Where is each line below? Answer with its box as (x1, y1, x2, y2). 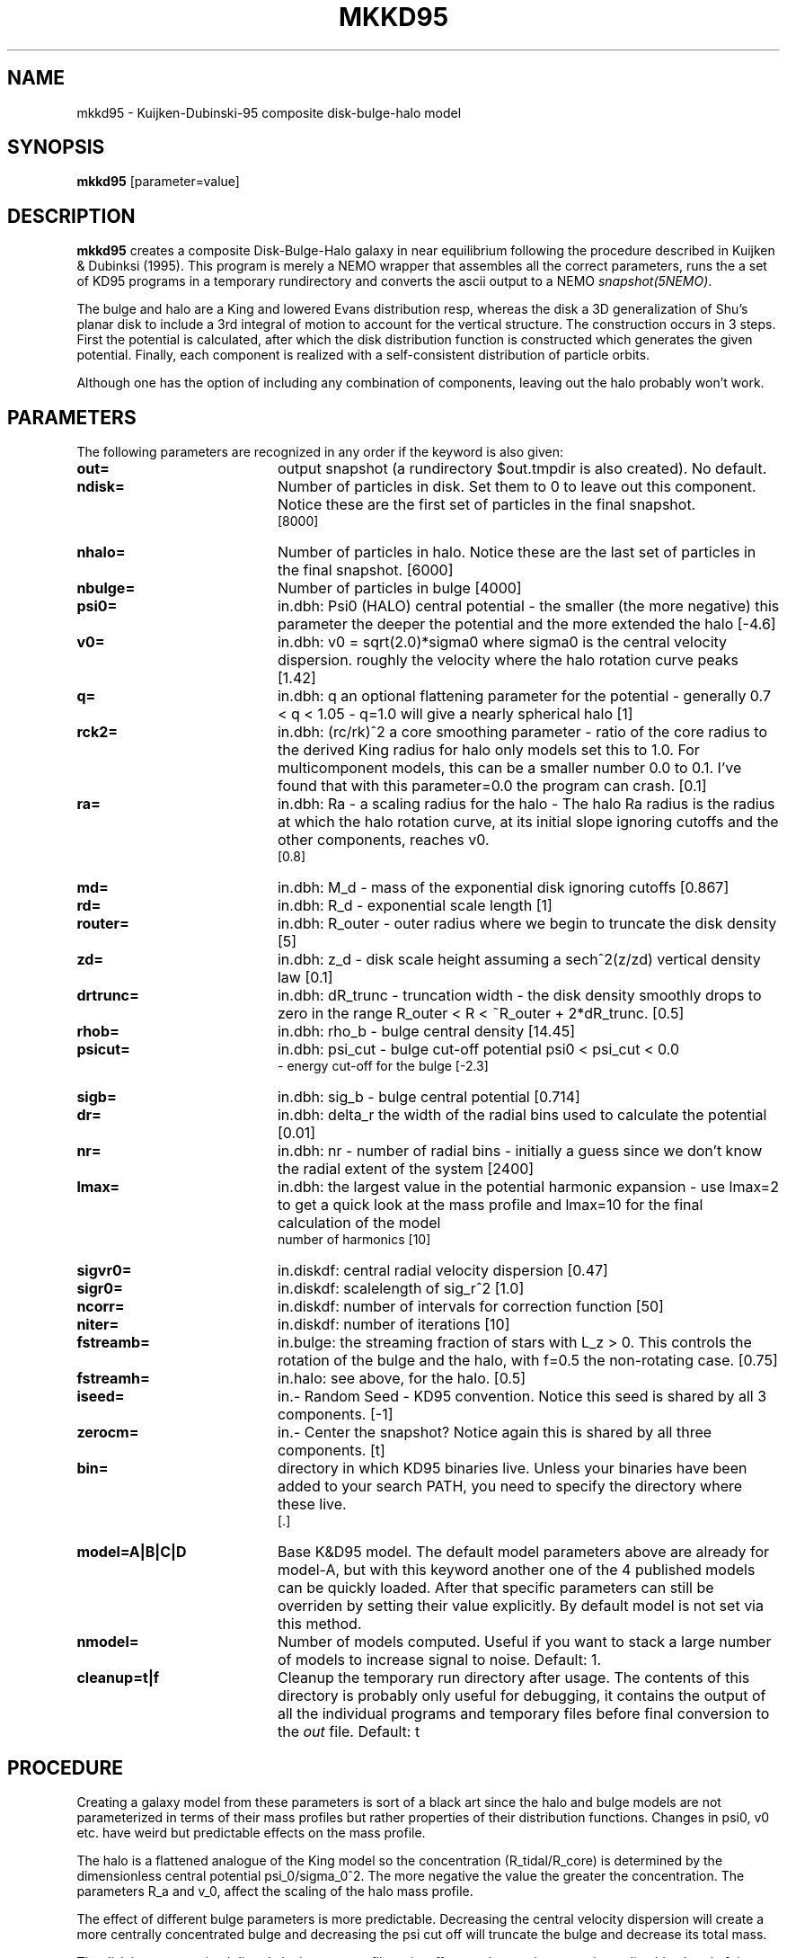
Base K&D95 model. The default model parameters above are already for (277, 1543, 770, 1562)
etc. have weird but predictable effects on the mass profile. (76, 1824, 426, 1840)
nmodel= (76, 1633, 139, 1651)
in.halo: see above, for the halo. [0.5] (277, 1369, 526, 1388)
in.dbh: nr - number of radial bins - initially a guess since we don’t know (277, 1142, 763, 1161)
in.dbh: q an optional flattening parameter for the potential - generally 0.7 (277, 687, 771, 706)
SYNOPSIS (7, 136, 105, 159)
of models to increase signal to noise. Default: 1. (277, 1651, 602, 1669)
